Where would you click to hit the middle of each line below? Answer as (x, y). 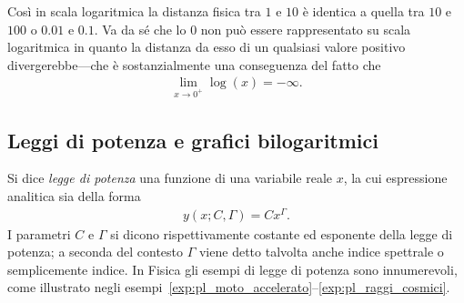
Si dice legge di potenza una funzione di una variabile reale (170, 178)
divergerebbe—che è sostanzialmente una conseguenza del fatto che (194, 64)
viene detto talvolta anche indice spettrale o (321, 252)
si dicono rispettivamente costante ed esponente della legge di (282, 233)
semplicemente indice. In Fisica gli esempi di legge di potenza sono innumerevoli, (232, 269)
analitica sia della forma (74, 195)
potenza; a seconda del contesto (96, 252)
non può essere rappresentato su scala (306, 29)
